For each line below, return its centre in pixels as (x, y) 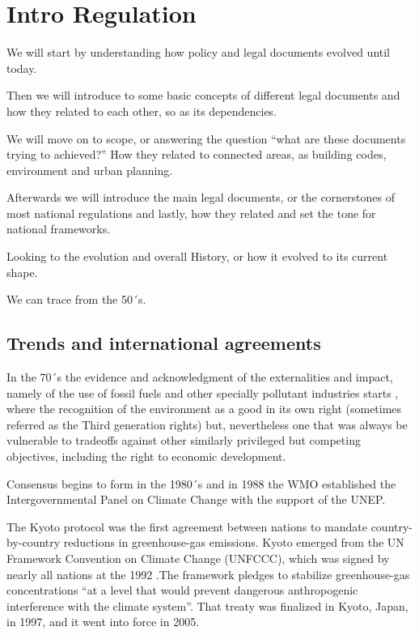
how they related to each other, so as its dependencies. (142, 111)
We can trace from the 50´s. (76, 299)
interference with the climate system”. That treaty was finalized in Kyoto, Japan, (207, 605)
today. (22, 68)
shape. (22, 272)
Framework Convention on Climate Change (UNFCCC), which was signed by (198, 558)
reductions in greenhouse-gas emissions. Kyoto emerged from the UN (234, 542)
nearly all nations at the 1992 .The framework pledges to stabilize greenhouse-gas (208, 574)
